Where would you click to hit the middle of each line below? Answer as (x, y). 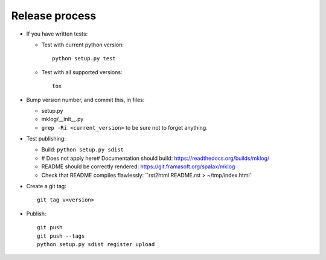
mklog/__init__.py (62, 119)
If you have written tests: (57, 34)
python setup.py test (84, 59)
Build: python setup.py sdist (82, 150)
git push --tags (61, 236)
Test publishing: (46, 139)
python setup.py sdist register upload (96, 244)
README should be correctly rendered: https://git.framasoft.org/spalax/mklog (138, 166)
